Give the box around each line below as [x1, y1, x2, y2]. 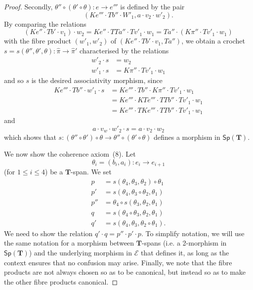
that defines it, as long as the [140, 248, 229, 258]
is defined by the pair [120, 1, 185, 11]
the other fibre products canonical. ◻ [4, 276, 118, 287]
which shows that [4, 132, 56, 142]
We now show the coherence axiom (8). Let [4, 149, 136, 159]
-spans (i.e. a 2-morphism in [141, 238, 227, 248]
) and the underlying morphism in [29, 248, 132, 258]
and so [4, 75, 24, 85]
